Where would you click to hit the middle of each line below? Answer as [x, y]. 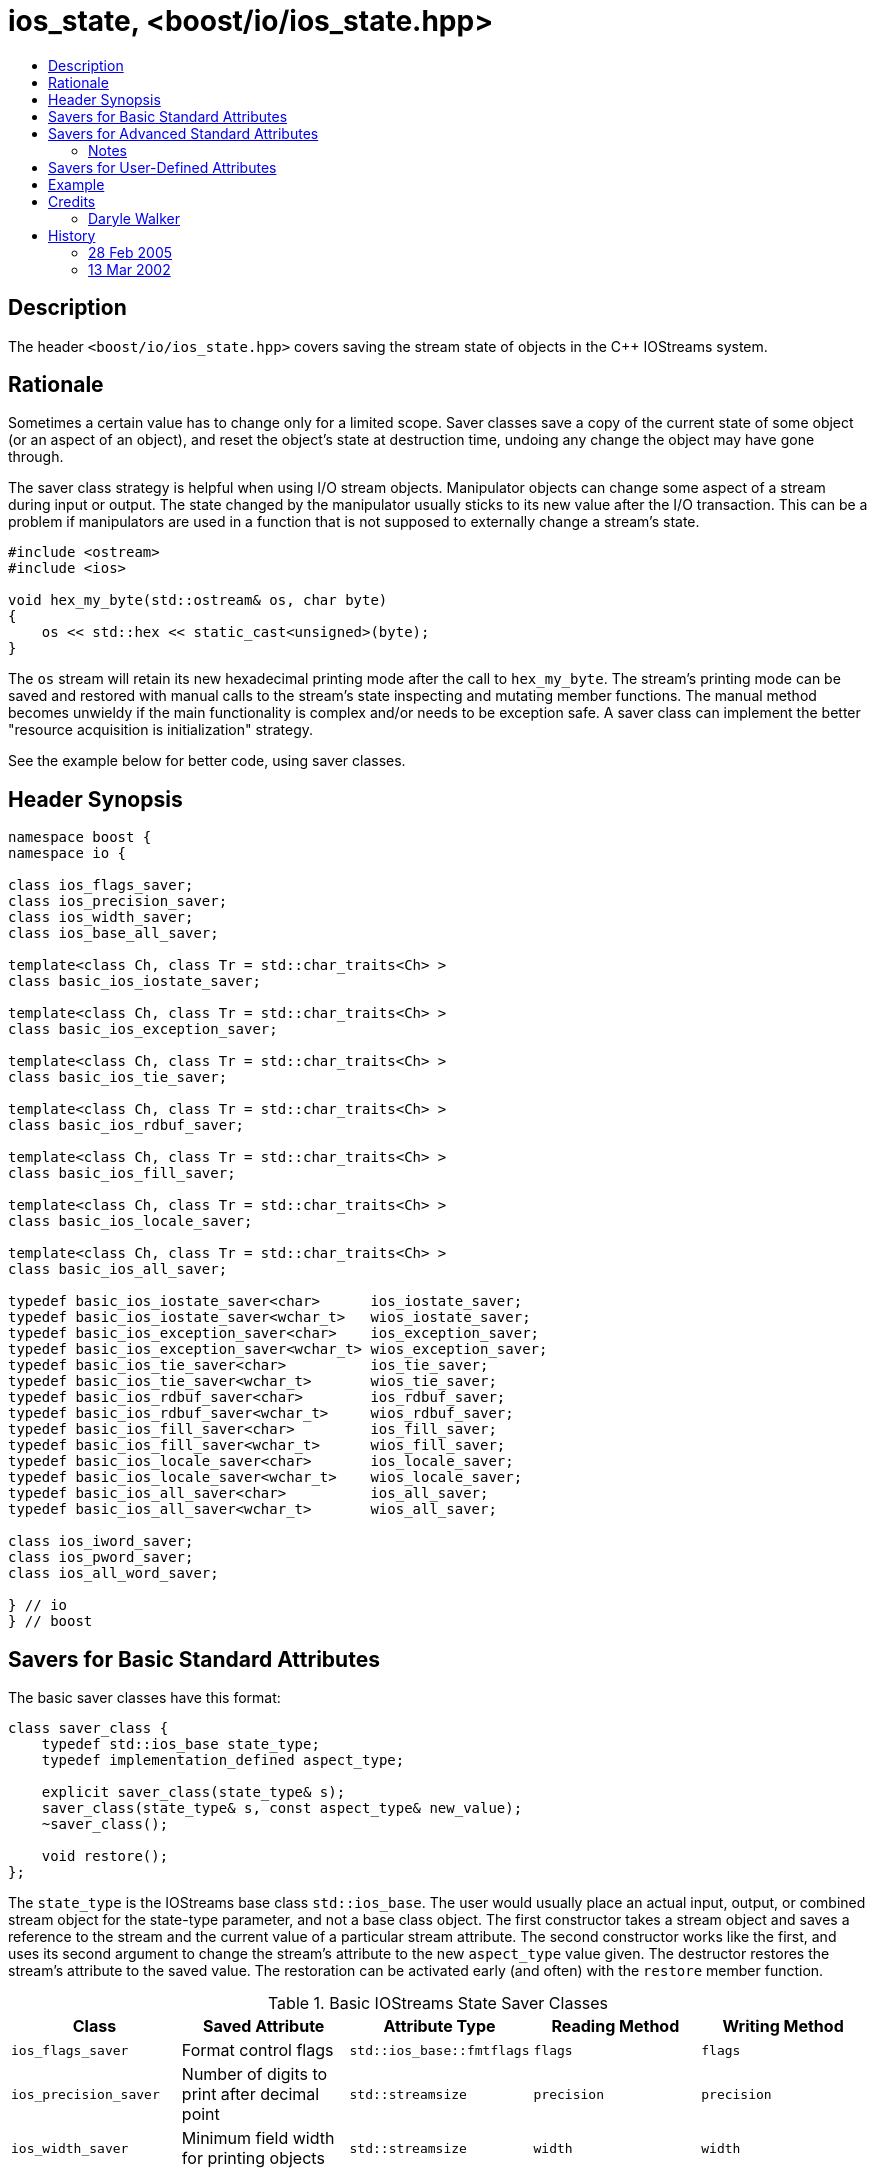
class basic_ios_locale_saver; [130, 1221]
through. [36, 457]
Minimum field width [258, 2138]
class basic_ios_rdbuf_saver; [126, 1125]
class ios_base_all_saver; [113, 933]
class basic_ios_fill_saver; [122, 1173]
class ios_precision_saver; [118, 901]
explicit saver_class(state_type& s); [193, 1792]
